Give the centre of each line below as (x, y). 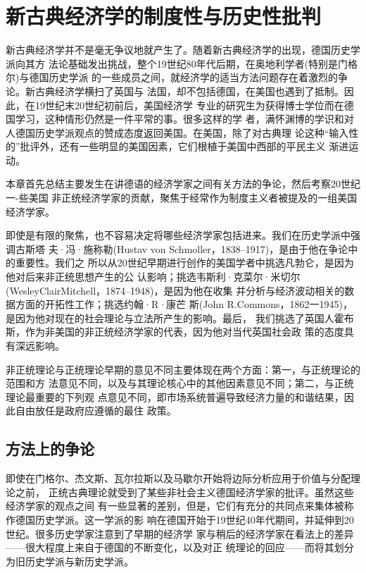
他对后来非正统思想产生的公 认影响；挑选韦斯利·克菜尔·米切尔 (153, 277)
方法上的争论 (50, 449)
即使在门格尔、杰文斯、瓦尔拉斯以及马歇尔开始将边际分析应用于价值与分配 (178, 478)
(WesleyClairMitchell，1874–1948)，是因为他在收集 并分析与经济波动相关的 (175, 290)
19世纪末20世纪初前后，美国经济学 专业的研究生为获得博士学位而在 (189, 105)
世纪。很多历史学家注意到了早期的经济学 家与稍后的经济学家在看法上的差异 (180, 533)
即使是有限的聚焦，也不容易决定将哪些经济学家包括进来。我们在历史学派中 (178, 235)
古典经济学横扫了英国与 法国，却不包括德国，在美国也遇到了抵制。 (189, 91)
